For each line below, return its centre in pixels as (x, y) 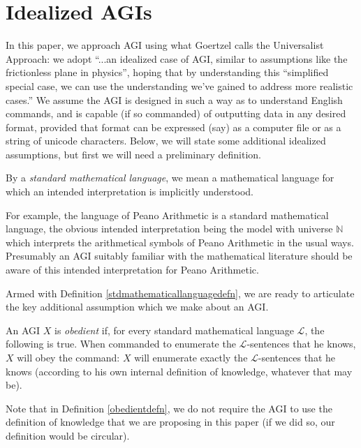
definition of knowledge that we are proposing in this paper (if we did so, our (170, 422)
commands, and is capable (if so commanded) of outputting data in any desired (176, 113)
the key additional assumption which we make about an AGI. (137, 307)
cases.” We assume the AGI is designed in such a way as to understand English (174, 99)
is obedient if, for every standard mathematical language (174, 330)
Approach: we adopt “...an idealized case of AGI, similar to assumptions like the (177, 58)
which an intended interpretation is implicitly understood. (130, 192)
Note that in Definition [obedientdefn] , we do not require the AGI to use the (169, 408)
